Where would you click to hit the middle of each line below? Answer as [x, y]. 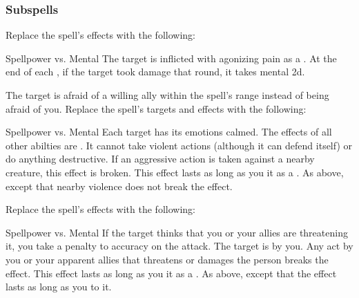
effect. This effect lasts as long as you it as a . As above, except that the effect [171, 273]
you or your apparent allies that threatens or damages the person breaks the [167, 259]
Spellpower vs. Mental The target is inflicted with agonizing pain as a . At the [171, 58]
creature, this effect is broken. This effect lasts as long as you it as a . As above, [175, 172]
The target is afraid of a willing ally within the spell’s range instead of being [167, 95]
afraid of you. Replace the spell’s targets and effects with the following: [156, 108]
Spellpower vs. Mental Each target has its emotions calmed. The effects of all [169, 132]
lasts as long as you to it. [59, 287]
